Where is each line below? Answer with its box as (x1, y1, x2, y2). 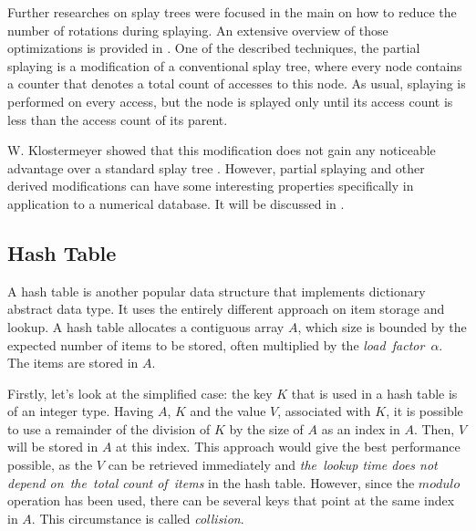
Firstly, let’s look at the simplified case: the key (7, 383, 273, 402)
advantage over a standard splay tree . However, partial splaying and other (7, 158, 425, 177)
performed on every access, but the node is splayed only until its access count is (7, 91, 453, 110)
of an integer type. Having (7, 401, 154, 421)
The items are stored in (7, 353, 139, 372)
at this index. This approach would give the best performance (116, 437, 460, 456)
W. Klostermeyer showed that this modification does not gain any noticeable (7, 141, 436, 160)
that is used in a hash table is (291, 383, 458, 402)
